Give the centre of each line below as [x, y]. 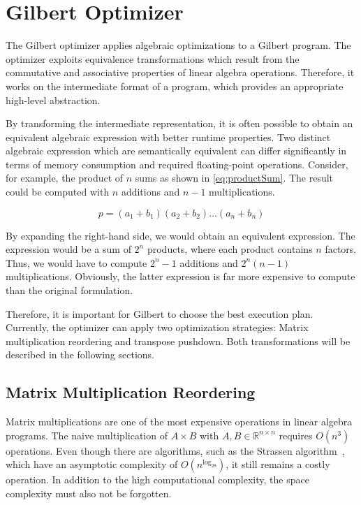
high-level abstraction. [53, 100]
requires [296, 435]
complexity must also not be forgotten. [89, 493]
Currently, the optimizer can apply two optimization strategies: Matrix [157, 327]
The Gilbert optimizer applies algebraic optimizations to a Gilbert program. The [178, 45]
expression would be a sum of [68, 249]
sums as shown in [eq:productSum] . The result [234, 178]
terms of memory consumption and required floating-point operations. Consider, [177, 164]
